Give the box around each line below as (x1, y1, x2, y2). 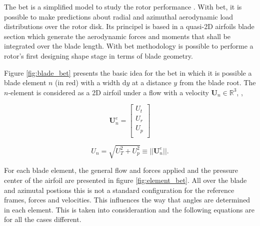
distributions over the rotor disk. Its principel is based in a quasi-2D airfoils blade (4, 21, 254, 32)
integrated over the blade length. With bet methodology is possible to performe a (4, 41, 253, 51)
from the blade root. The (179, 77, 256, 88)
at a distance (132, 77, 171, 88)
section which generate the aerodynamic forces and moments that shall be (4, 31, 231, 41)
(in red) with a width (55, 77, 120, 88)
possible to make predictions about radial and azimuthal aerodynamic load (4, 11, 233, 22)
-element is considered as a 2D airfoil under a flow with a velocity (8, 87, 209, 97)
